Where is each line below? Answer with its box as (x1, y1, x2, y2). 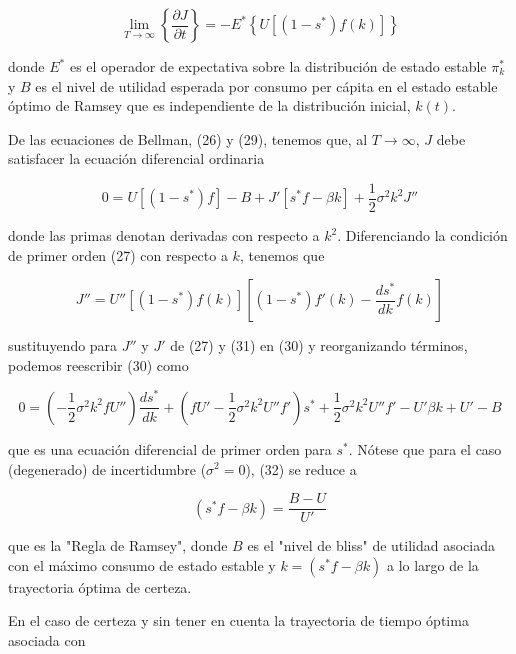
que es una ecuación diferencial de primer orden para (8, 438, 332, 459)
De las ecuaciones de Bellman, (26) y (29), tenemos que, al (8, 128, 368, 149)
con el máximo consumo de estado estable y (8, 554, 276, 575)
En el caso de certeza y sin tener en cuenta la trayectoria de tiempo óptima (8, 610, 469, 631)
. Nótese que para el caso (348, 438, 502, 459)
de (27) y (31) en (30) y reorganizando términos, (170, 335, 468, 356)
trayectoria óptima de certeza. (8, 576, 192, 597)
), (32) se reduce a (245, 458, 357, 479)
